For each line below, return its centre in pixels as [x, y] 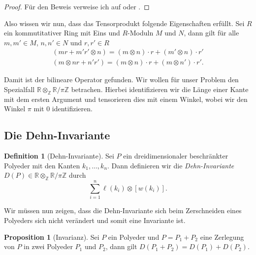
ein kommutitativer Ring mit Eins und [62, 33]
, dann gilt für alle [211, 33]
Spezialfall [19, 89]
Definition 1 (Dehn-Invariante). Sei [59, 156]
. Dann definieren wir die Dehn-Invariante [171, 165]
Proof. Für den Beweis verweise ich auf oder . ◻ [77, 6]
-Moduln [141, 33]
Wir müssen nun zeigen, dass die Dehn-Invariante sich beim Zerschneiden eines [123, 210]
